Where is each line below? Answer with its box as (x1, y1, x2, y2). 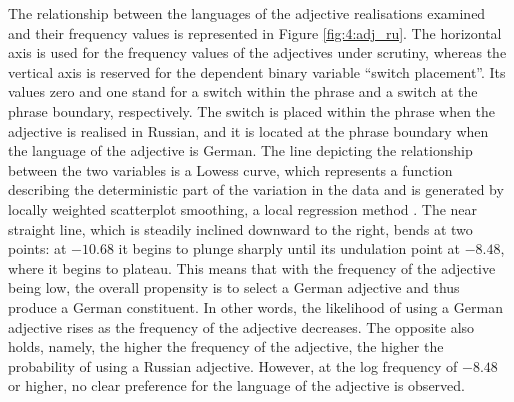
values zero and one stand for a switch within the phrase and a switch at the (8, 81, 478, 102)
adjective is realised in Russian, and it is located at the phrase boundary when (8, 120, 489, 141)
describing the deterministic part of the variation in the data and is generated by (8, 179, 504, 200)
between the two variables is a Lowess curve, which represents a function (8, 159, 453, 180)
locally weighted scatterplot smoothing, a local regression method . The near (8, 198, 478, 219)
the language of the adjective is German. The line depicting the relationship (8, 140, 473, 161)
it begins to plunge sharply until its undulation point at (118, 238, 460, 259)
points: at (8, 238, 67, 259)
